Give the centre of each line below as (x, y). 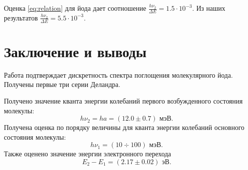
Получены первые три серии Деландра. (62, 84)
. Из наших (209, 8)
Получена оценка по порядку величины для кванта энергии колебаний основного (124, 127)
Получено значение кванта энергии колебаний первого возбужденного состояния (123, 100)
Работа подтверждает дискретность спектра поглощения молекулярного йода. (118, 74)
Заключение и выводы (75, 51)
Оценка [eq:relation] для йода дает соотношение (75, 8)
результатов (21, 17)
